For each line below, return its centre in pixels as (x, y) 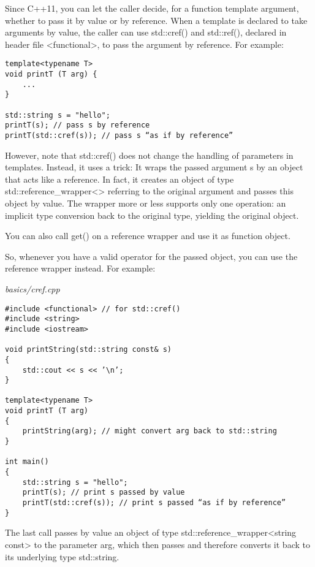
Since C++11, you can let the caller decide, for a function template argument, (152, 8)
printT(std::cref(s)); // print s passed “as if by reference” (154, 503)
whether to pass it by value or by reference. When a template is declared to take (156, 20)
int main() (27, 462)
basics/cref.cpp (32, 288)
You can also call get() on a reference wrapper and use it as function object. (148, 236)
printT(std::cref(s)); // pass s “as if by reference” (119, 135)
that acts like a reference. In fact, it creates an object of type (120, 179)
